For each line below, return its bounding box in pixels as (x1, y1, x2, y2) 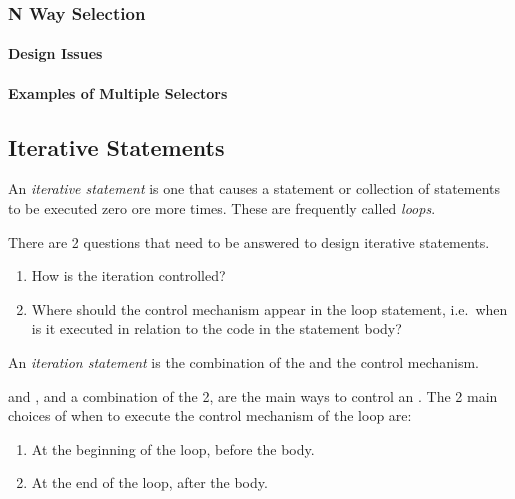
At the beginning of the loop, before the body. (31, 438, 315, 459)
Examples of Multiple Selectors (8, 82, 228, 103)
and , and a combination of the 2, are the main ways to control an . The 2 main (8, 385, 498, 406)
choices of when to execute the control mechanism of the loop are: (8, 405, 412, 426)
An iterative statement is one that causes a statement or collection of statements (8, 178, 501, 199)
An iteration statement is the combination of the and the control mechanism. (8, 351, 479, 372)
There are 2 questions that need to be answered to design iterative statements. (8, 231, 490, 252)
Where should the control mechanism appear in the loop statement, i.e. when (31, 298, 508, 319)
